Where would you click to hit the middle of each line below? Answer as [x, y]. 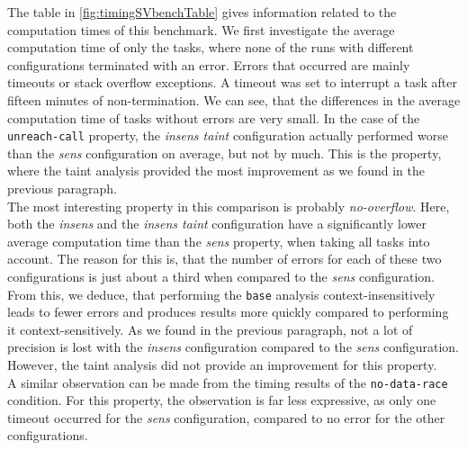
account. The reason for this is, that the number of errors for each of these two [225, 259]
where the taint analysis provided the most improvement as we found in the [216, 171]
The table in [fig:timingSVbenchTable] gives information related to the [202, 12]
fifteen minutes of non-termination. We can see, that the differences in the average [234, 99]
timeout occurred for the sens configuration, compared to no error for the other [226, 417]
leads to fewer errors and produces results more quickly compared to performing [228, 312]
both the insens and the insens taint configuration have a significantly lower [217, 224]
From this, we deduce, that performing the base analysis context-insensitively [221, 294]
